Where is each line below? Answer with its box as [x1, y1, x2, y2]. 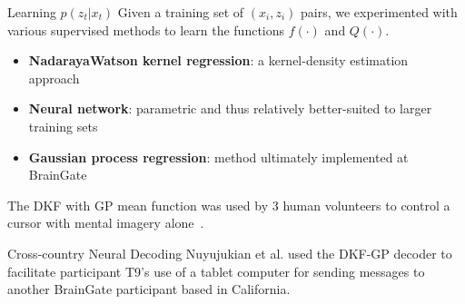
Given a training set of [117, 3, 244, 21]
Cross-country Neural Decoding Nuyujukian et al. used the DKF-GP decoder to [7, 243, 452, 262]
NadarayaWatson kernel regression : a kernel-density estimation [28, 51, 409, 70]
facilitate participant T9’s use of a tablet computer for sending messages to [7, 261, 425, 280]
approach [28, 68, 80, 87]
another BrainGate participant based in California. [7, 279, 291, 299]
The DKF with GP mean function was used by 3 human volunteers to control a [7, 195, 450, 214]
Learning [7, 3, 56, 21]
